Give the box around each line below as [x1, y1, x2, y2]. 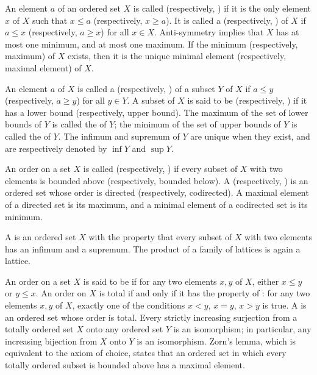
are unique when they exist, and [190, 129, 310, 142]
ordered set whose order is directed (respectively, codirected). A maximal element [5, 186, 309, 199]
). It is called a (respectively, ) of [166, 13, 288, 26]
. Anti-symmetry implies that [154, 26, 264, 38]
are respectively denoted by [5, 141, 107, 154]
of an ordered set [57, 2, 121, 14]
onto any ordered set [86, 323, 163, 335]
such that [32, 13, 68, 26]
